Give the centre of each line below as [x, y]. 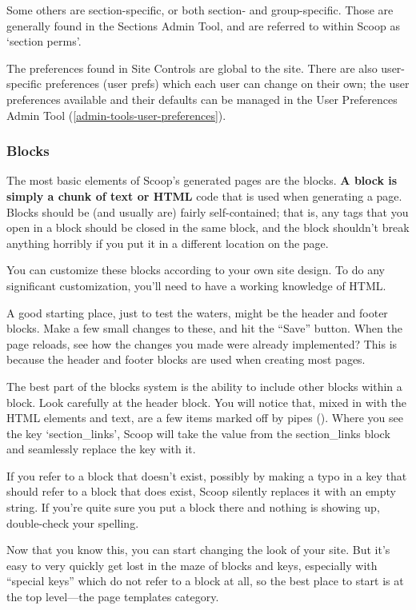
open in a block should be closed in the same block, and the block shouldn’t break [208, 227]
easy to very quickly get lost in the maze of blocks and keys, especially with [192, 565]
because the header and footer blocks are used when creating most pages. [186, 359]
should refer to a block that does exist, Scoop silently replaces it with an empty [201, 491]
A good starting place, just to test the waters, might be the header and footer [197, 312]
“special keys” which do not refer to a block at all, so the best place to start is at [205, 581]
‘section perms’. [44, 41]
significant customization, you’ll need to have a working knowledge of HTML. [196, 285]
